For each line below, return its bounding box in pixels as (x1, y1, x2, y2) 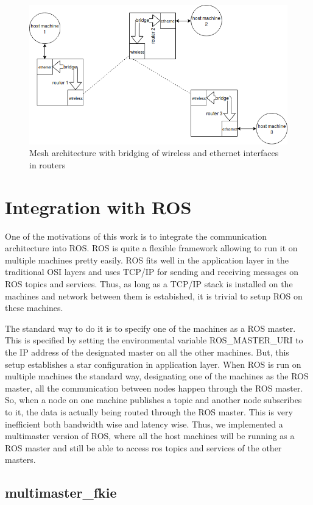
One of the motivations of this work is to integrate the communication (5, 229, 267, 242)
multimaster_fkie (5, 483, 117, 502)
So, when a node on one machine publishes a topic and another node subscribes (5, 393, 302, 406)
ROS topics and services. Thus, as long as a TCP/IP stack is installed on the (5, 278, 293, 290)
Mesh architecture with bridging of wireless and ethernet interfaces (29, 146, 279, 159)
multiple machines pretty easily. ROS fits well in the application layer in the (5, 253, 289, 266)
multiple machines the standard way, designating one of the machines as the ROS (5, 370, 309, 382)
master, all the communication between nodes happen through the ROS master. (5, 381, 303, 394)
